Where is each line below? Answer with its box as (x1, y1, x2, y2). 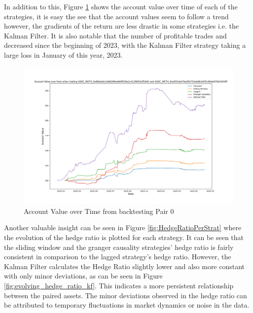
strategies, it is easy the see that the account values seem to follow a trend (4, 11, 229, 21)
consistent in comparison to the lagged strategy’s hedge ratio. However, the (4, 251, 231, 262)
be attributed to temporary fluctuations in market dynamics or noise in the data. (4, 300, 250, 310)
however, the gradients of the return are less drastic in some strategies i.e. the (4, 21, 239, 31)
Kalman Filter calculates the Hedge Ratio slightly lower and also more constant (4, 261, 245, 271)
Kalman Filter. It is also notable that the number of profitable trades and (4, 30, 227, 40)
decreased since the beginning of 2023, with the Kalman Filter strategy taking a (4, 40, 246, 50)
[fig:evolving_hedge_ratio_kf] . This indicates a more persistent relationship (4, 280, 234, 290)
